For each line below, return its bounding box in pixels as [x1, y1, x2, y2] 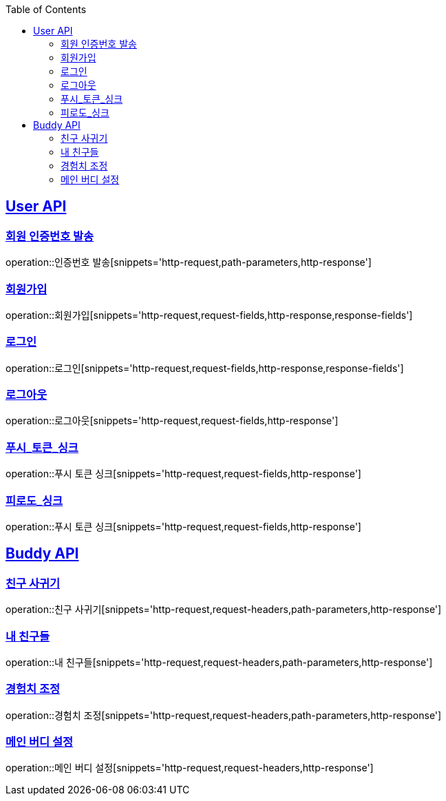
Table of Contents [6, 3, 87, 15]
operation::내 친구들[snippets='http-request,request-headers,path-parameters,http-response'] [6, 656, 433, 668]
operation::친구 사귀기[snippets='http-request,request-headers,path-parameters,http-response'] [6, 603, 442, 616]
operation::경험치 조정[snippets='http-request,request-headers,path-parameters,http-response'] [6, 709, 442, 721]
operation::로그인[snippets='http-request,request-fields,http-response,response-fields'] [6, 362, 404, 374]
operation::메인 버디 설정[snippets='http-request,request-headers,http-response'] [6, 762, 374, 774]
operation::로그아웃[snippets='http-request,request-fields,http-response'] [6, 415, 339, 427]
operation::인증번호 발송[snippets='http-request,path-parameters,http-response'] [6, 256, 372, 269]
